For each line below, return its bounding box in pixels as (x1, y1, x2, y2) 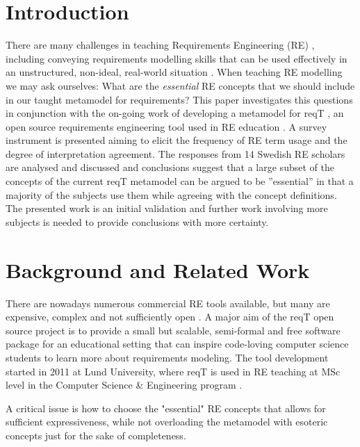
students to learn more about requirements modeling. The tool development (6, 350, 329, 364)
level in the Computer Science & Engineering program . (6, 377, 243, 392)
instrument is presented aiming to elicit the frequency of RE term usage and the (6, 133, 347, 147)
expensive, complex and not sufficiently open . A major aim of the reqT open (6, 309, 334, 324)
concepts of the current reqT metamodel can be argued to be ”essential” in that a (6, 174, 354, 188)
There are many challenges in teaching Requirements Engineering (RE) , (6, 38, 315, 52)
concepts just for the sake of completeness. (6, 428, 186, 442)
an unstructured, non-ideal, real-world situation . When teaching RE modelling (6, 65, 343, 79)
